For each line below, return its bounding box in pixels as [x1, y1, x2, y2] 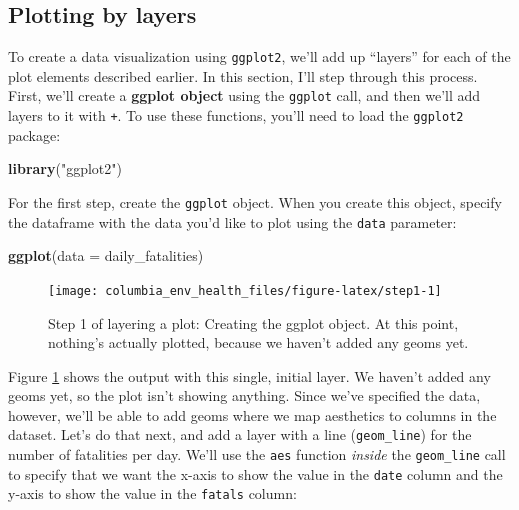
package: [8, 124, 61, 145]
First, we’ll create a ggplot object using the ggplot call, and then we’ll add [8, 85, 481, 106]
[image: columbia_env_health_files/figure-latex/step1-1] [48, 283, 442, 298]
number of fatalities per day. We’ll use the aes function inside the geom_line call [8, 444, 506, 465]
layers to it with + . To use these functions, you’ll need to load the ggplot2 [8, 105, 464, 126]
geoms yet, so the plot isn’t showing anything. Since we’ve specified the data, [8, 385, 481, 406]
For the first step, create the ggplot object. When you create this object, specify [8, 191, 502, 212]
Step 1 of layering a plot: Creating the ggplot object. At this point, [48, 312, 459, 333]
